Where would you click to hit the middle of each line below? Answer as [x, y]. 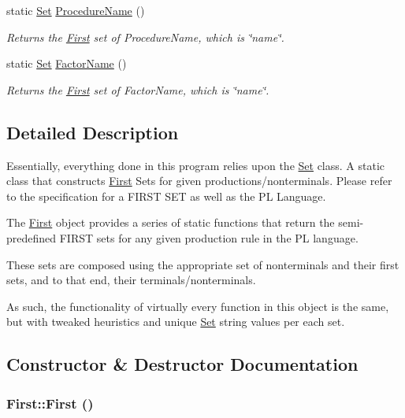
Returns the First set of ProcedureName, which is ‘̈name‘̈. [145, 37]
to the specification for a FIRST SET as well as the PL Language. [166, 196]
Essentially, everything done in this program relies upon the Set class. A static [196, 165]
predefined [32, 237]
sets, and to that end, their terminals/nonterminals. [131, 280]
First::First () [50, 403]
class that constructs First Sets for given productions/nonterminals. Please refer [199, 181]
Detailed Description [93, 132]
